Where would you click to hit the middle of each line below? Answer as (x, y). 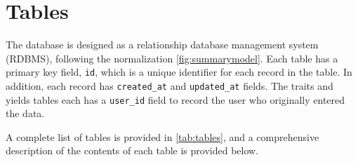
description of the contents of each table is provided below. (132, 150)
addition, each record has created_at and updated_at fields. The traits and (170, 85)
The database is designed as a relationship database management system (162, 45)
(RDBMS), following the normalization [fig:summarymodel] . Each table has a (172, 58)
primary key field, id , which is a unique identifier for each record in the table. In (179, 72)
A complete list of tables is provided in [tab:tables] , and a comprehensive (163, 136)
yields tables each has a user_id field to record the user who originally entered (175, 99)
